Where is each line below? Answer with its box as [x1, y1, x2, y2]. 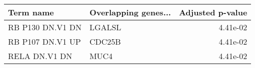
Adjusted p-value [178, 6, 247, 18]
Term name [8, 6, 54, 18]
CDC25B [89, 36, 121, 47]
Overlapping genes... [89, 6, 171, 18]
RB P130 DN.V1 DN [8, 21, 81, 33]
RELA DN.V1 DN [8, 50, 72, 62]
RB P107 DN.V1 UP [8, 36, 81, 47]
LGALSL [89, 21, 121, 33]
